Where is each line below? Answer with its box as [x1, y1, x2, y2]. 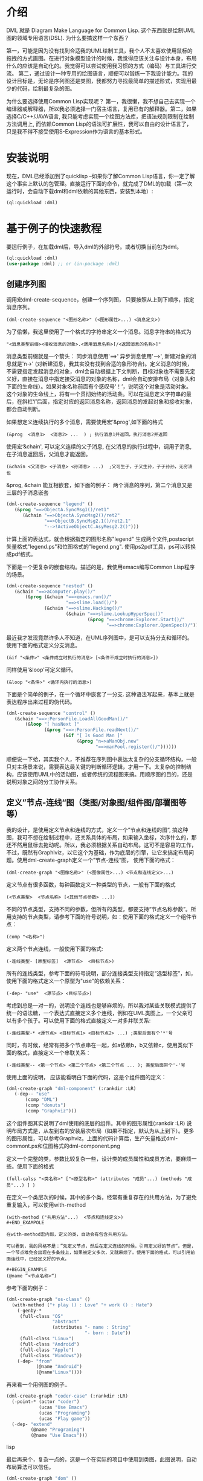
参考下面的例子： [6, 1284, 49, 1291]
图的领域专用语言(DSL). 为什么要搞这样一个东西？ [6, 34, 130, 41]
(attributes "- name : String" [52, 1325, 131, 1331]
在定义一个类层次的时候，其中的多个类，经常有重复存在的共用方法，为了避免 [6, 1193, 197, 1201]
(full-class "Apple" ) [19, 1347, 74, 1353]
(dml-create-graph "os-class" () [6, 1296, 91, 1302]
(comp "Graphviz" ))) [25, 1108, 77, 1114]
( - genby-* [17, 1308, 42, 1314]
